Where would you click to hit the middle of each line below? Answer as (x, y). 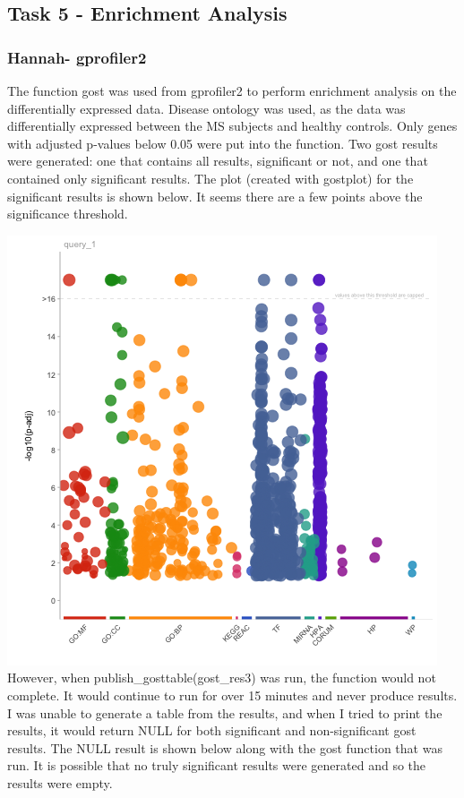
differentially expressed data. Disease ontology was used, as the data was (206, 108)
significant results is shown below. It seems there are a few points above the (215, 196)
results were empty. (60, 782)
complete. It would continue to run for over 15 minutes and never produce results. (232, 695)
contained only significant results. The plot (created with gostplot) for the (211, 178)
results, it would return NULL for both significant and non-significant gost (212, 730)
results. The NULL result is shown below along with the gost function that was (225, 747)
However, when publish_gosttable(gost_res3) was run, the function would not (222, 678)
